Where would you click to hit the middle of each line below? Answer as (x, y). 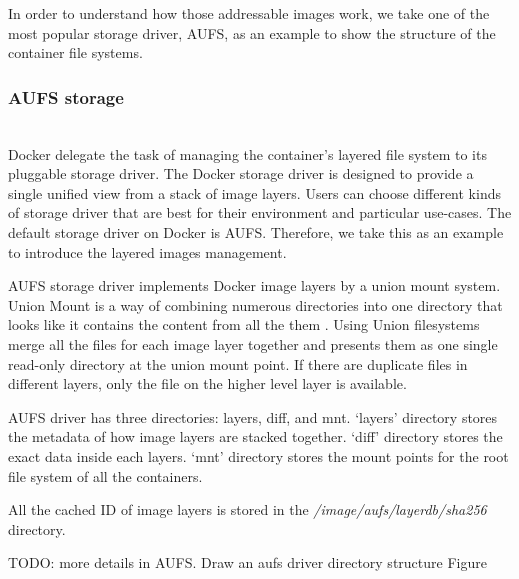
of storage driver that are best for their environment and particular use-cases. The (260, 212)
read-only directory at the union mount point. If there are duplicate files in (238, 363)
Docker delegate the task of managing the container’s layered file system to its (247, 153)
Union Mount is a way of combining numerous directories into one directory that (255, 304)
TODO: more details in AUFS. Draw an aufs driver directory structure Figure (247, 562)
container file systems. (75, 52)
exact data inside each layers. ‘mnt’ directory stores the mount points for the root (258, 455)
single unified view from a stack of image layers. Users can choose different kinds (254, 192)
